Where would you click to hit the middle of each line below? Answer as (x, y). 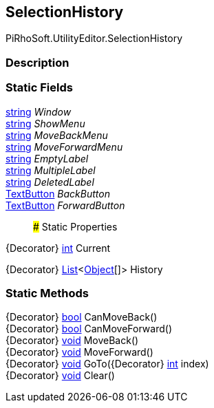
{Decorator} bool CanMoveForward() (89, 329)
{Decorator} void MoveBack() (72, 341)
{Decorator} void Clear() (60, 376)
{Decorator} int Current (58, 248)
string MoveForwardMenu (64, 147)
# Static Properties (75, 226)
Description (38, 62)
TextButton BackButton (58, 193)
